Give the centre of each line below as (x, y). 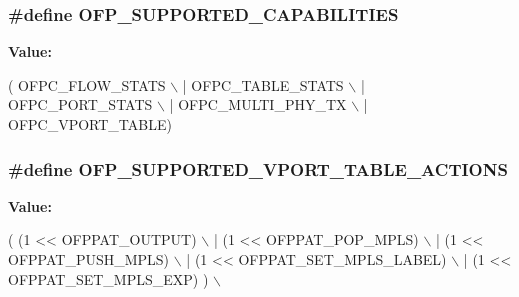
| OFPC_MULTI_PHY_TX (258, 104)
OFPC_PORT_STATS (80, 104)
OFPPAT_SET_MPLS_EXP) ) (108, 278)
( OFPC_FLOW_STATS (87, 84)
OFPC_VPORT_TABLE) (90, 124)
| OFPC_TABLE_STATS (263, 84)
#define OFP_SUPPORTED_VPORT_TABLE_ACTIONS (258, 168)
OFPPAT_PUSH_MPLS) (89, 259)
